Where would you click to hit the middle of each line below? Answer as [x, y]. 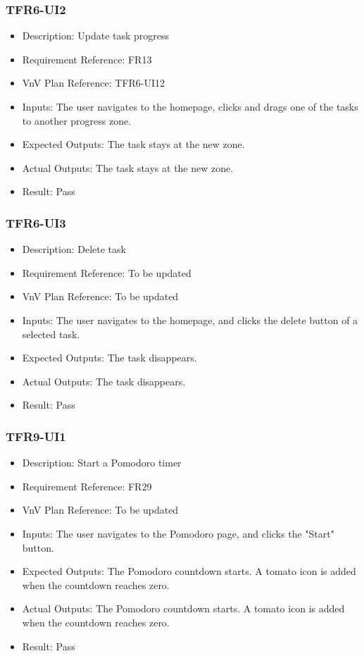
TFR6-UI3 [36, 222]
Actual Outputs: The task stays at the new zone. [128, 167]
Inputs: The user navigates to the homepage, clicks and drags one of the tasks [190, 106]
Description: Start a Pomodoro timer [102, 463]
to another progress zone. [77, 120]
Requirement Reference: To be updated [107, 272]
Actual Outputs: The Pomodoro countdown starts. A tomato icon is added [183, 608]
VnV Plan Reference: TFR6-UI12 [94, 83]
